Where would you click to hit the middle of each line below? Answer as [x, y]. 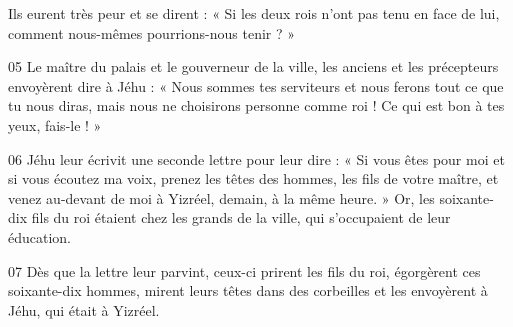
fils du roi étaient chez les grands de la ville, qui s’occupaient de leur [241, 217]
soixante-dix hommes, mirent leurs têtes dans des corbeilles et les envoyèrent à [248, 290]
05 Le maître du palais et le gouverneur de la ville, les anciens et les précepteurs [253, 66]
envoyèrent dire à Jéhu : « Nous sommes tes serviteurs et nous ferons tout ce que [256, 85]
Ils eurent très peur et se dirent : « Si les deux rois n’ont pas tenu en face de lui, [254, 13]
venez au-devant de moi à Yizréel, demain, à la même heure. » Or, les [221, 197]
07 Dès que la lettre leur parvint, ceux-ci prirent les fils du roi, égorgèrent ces [244, 270]
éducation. [40, 236]
